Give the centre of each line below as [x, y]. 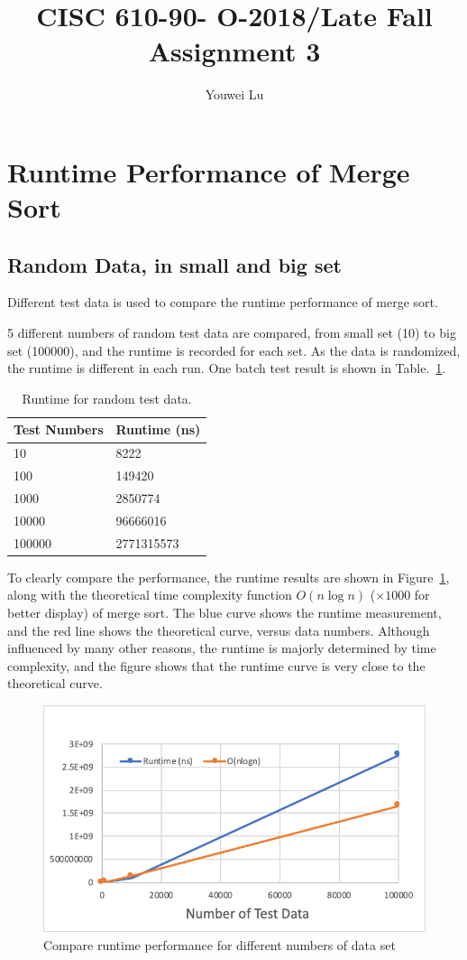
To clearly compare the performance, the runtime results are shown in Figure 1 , [229, 577]
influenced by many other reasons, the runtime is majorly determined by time [222, 648]
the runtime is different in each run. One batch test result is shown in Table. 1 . [227, 368]
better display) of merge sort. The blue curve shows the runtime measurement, [224, 612]
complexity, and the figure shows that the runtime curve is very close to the [216, 665]
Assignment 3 [234, 51]
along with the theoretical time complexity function [150, 595]
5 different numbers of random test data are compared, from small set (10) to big [232, 333]
